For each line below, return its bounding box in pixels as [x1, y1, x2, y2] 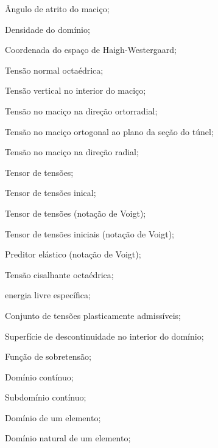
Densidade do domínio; [5, 23, 90, 35]
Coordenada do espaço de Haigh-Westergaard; [5, 43, 177, 56]
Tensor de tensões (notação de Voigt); [5, 206, 146, 219]
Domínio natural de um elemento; [5, 432, 131, 444]
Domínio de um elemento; [5, 411, 101, 424]
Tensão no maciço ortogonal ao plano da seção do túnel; [5, 125, 214, 138]
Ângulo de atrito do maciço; [5, 2, 110, 15]
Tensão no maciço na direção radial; [5, 145, 139, 158]
